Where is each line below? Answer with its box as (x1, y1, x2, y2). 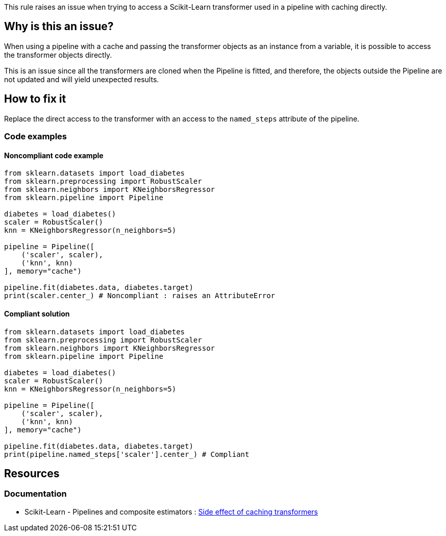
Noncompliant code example (4, 151, 104, 160)
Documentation (4, 489, 67, 499)
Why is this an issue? (4, 20, 114, 33)
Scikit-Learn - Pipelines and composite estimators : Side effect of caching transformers (24, 507, 318, 516)
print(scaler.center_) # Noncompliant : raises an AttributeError (4, 291, 276, 300)
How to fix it (4, 92, 66, 106)
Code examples (4, 131, 67, 142)
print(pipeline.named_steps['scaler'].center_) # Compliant (4, 450, 250, 458)
